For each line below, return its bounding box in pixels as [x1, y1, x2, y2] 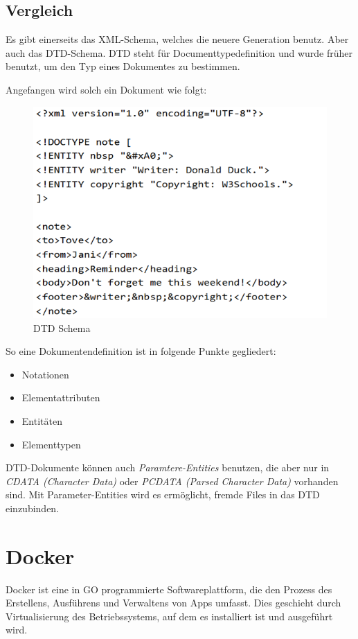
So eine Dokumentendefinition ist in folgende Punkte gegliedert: [6, 344, 276, 358]
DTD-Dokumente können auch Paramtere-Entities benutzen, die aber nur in [6, 460, 330, 475]
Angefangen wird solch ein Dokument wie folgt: [6, 82, 207, 96]
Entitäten [21, 413, 62, 428]
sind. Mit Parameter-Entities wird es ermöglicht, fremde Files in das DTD [6, 487, 320, 502]
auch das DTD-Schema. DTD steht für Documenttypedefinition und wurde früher [6, 45, 353, 60]
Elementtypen [21, 437, 81, 451]
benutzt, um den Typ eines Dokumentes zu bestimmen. [6, 59, 240, 73]
